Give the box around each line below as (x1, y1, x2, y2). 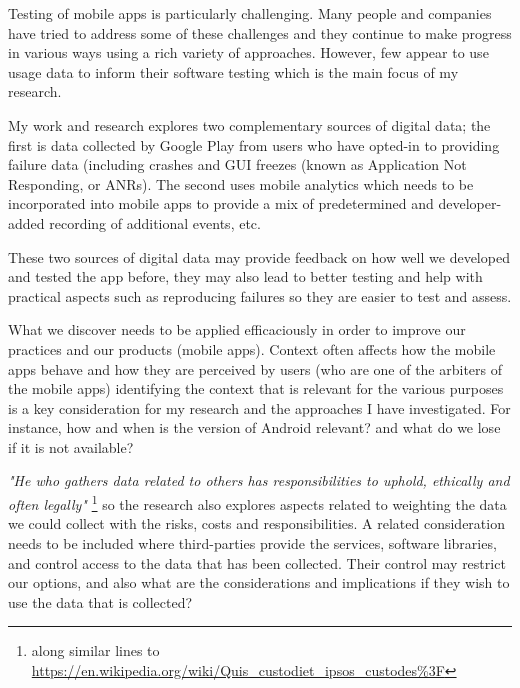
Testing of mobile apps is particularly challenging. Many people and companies (8, 3, 492, 23)
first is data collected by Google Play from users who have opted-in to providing (8, 134, 500, 155)
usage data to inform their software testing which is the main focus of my (8, 61, 459, 82)
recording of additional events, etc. (49, 212, 261, 233)
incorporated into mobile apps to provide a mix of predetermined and (8, 193, 434, 214)
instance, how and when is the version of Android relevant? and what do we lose (8, 417, 501, 438)
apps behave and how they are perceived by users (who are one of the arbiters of (8, 358, 503, 379)
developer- (438, 193, 502, 214)
